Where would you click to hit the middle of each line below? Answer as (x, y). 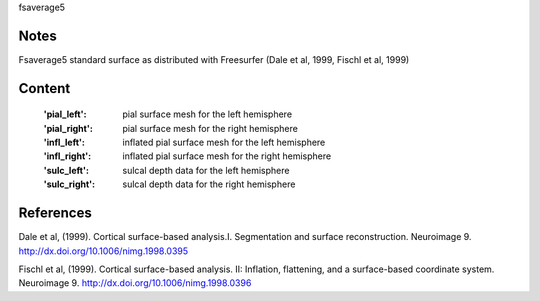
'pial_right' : (68, 128)
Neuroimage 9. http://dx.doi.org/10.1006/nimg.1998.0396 (135, 283)
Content (44, 88)
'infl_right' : (67, 156)
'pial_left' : (65, 114)
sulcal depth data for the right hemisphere (209, 184)
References (55, 213)
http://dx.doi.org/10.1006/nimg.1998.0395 (103, 251)
